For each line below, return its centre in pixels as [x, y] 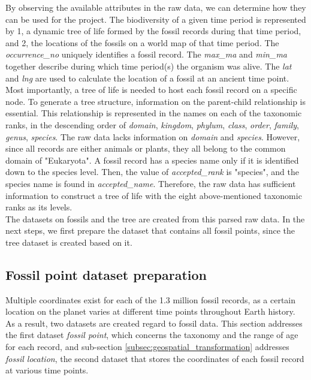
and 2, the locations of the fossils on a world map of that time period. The [142, 42]
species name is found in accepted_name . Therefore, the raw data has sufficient [151, 183]
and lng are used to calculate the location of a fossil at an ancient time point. [147, 78]
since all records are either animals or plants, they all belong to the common [146, 148]
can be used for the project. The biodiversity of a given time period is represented [156, 19]
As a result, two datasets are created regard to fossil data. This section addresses [154, 323]
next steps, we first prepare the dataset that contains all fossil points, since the [150, 230]
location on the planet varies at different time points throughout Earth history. [150, 311]
